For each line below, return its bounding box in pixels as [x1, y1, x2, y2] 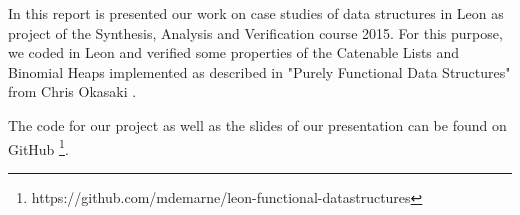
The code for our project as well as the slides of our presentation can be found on [8, 114, 507, 135]
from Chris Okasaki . [8, 81, 137, 102]
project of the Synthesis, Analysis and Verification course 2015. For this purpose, [8, 22, 503, 43]
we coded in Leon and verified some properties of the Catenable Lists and [8, 42, 460, 63]
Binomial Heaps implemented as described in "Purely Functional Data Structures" [8, 61, 511, 82]
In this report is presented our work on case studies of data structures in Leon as [8, 3, 504, 23]
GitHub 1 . [8, 135, 69, 159]
